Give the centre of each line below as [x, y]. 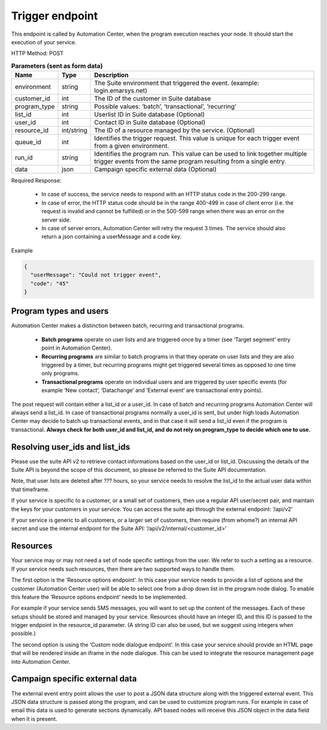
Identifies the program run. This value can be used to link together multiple [200, 154]
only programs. [61, 373]
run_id [24, 158]
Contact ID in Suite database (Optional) [150, 122]
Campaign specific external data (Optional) [156, 170]
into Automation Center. [41, 662]
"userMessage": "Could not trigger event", [96, 275]
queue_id [28, 142]
